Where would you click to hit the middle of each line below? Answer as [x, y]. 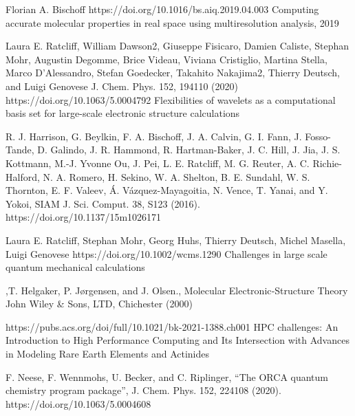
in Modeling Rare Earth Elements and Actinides [108, 354]
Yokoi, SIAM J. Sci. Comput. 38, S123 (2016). [103, 203]
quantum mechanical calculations [75, 267]
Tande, [20, 150]
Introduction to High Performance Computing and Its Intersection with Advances [177, 340]
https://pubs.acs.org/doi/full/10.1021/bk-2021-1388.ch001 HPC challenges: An [172, 326]
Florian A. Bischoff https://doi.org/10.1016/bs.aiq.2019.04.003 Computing [162, 9]
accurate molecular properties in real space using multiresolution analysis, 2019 [172, 22]
